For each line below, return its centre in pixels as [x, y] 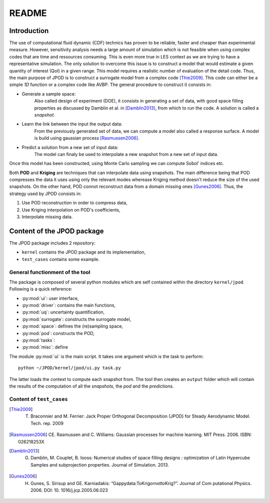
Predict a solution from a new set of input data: [70, 147]
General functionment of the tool [50, 272]
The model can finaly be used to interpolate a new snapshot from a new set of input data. [126, 154]
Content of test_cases [38, 399]
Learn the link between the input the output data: [72, 124]
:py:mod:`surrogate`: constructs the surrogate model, [76, 319]
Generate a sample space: [49, 94]
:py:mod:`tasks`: [38, 340]
